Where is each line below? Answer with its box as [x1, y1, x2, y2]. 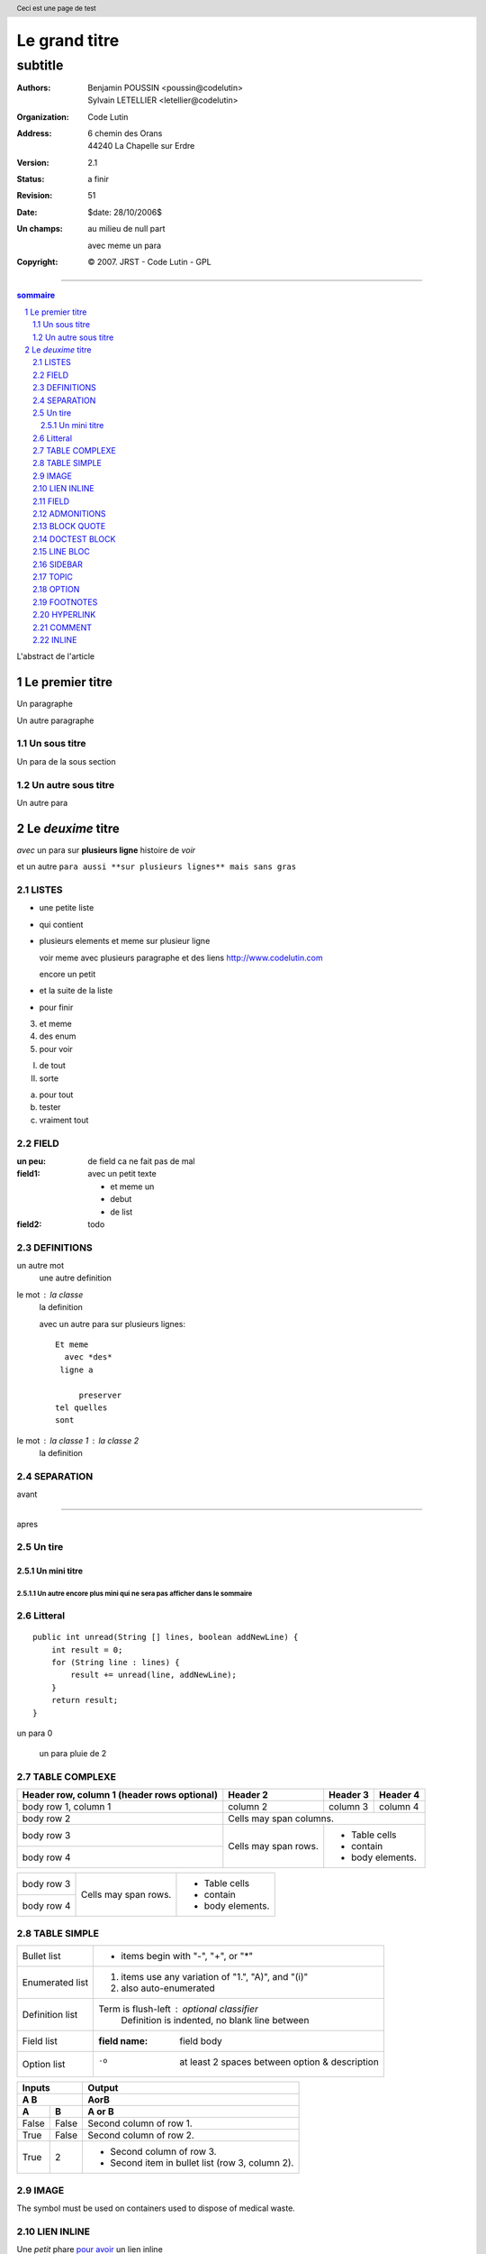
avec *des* [64, 1352, 112, 1362]
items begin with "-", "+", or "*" [121, 1950, 254, 1963]
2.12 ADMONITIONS [32, 509, 106, 519]
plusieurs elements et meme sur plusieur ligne [39, 936, 211, 947]
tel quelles [55, 1402, 108, 1413]
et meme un [110, 1181, 155, 1192]
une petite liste [39, 903, 94, 913]
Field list [22, 2035, 58, 2048]
